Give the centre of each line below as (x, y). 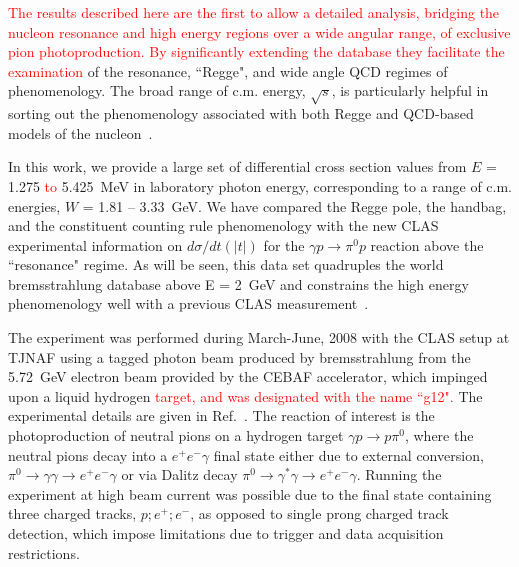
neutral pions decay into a (88, 454)
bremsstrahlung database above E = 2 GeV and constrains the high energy (238, 283)
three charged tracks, (72, 513)
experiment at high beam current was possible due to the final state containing (250, 493)
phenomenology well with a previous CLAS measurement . (188, 303)
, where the (439, 435)
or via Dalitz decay (179, 474)
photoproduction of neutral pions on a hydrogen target (176, 435)
